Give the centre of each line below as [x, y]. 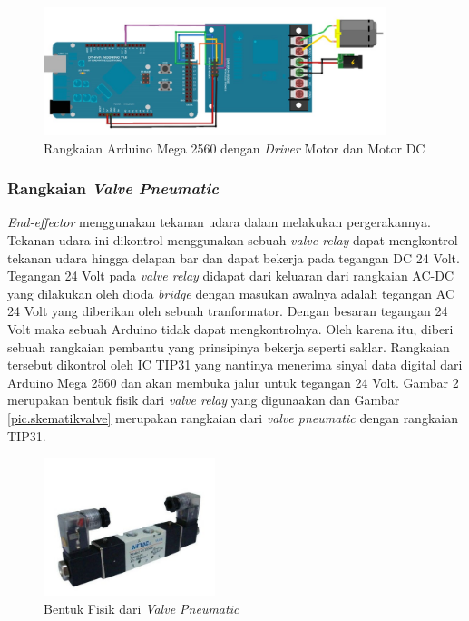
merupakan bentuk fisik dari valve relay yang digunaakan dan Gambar [204, 400]
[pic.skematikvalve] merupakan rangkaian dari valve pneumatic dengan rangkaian [233, 417]
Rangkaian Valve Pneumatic [113, 188]
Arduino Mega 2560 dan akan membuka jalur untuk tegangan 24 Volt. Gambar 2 [233, 382]
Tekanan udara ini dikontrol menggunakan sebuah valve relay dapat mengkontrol [233, 239]
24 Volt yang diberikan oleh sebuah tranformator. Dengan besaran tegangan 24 [228, 311]
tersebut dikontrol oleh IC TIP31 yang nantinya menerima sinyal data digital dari [235, 365]
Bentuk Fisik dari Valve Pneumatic [142, 608]
